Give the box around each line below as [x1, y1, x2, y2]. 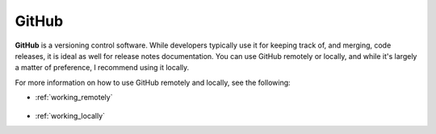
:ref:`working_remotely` [35, 93, 113, 103]
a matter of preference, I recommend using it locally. [15, 63, 190, 73]
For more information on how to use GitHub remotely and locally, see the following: [15, 77, 291, 87]
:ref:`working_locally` [35, 111, 105, 120]
